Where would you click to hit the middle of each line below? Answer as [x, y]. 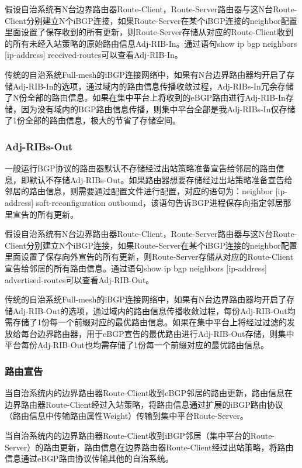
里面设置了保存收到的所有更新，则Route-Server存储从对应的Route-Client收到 [149, 32]
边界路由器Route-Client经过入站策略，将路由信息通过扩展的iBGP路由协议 [144, 404]
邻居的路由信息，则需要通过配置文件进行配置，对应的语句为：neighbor [139, 191]
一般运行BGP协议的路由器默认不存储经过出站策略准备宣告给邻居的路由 [140, 168]
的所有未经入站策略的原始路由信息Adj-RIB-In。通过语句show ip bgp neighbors [151, 43]
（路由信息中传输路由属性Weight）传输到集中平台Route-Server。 [126, 416]
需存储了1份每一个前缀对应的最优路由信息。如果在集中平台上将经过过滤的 [146, 322]
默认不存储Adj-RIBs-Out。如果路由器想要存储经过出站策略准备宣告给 [161, 179]
